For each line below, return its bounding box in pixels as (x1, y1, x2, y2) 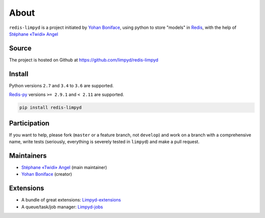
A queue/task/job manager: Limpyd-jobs (21, 204, 103, 210)
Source (9, 44, 32, 52)
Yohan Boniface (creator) (21, 171, 72, 177)
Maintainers (9, 151, 47, 160)
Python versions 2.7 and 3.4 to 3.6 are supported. (9, 82, 114, 88)
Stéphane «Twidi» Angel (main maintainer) (21, 164, 107, 170)
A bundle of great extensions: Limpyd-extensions (21, 197, 121, 203)
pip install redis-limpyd (19, 105, 82, 110)
